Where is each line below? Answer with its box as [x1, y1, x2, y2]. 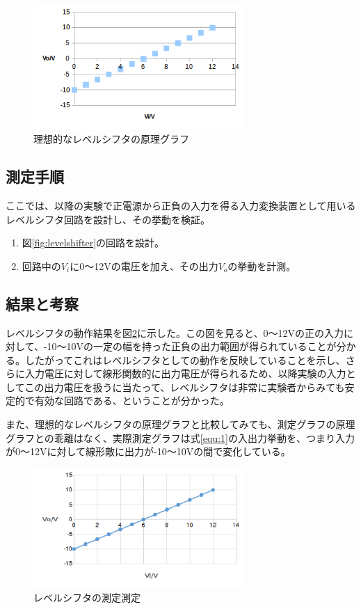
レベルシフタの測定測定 [33, 590, 141, 605]
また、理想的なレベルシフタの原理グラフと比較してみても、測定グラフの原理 [6, 417, 355, 432]
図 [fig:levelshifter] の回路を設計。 [22, 235, 165, 250]
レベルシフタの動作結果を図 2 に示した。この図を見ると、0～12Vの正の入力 [6, 325, 344, 340]
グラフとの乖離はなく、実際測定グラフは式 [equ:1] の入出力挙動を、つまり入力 [6, 430, 355, 445]
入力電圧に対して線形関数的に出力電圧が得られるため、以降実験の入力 [24, 366, 346, 381]
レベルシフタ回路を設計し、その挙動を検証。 [6, 212, 210, 226]
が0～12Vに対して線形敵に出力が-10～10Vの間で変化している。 [6, 444, 291, 459]
